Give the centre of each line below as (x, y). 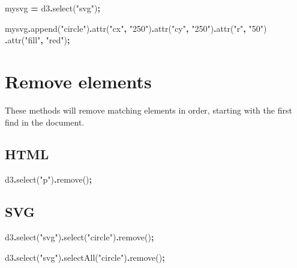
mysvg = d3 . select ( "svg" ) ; (52, 8)
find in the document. (45, 122)
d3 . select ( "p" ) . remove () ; (48, 179)
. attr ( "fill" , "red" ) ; (37, 40)
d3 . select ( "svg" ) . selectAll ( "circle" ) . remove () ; (85, 257)
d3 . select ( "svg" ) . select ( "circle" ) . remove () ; (79, 237)
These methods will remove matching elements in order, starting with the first (148, 110)
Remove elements (78, 81)
